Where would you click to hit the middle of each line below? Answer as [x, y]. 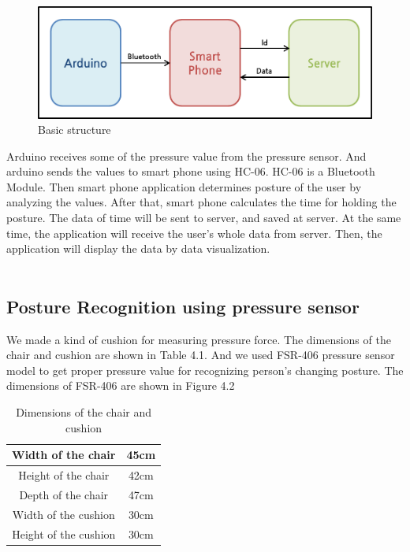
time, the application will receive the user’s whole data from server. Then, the [194, 233]
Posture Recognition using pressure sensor [183, 306]
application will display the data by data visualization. [138, 248]
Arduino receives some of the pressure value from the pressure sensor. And [186, 156]
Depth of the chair [64, 494]
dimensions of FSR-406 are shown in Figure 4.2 [121, 385]
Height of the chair [64, 475]
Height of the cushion [64, 533]
